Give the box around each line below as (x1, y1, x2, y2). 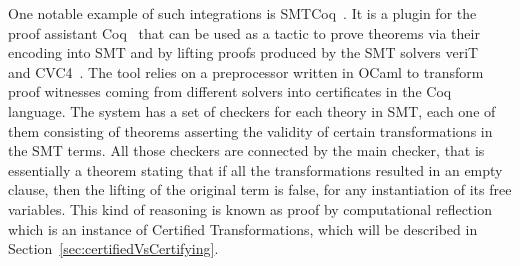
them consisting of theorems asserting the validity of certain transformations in (8, 120, 493, 141)
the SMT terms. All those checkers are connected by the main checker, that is (8, 140, 485, 161)
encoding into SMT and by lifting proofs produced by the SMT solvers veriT (8, 42, 479, 63)
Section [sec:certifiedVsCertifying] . (8, 238, 219, 259)
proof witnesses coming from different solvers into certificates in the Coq (8, 81, 452, 102)
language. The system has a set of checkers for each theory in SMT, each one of (8, 100, 496, 121)
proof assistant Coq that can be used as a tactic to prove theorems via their (8, 22, 480, 43)
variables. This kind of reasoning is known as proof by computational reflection (8, 198, 492, 219)
